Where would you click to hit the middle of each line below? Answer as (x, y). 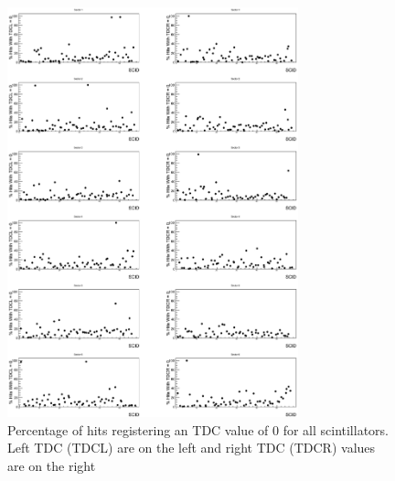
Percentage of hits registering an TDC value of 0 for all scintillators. (198, 429)
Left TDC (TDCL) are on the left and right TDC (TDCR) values (192, 448)
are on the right (52, 465)
